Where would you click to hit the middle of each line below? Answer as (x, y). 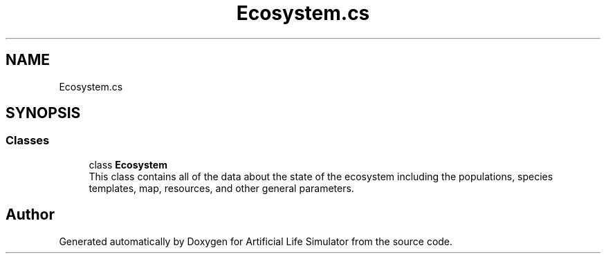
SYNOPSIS (43, 113)
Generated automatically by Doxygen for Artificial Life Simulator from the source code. (256, 241)
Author (30, 215)
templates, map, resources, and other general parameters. (221, 188)
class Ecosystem (128, 164)
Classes (28, 141)
